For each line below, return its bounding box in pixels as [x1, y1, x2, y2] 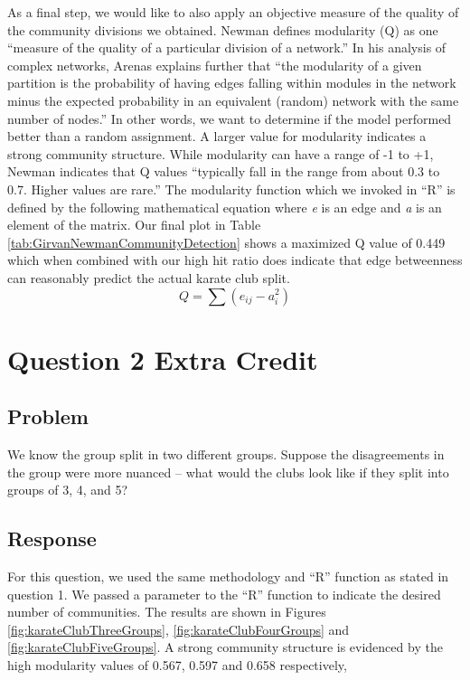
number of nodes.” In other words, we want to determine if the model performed [7, 109, 452, 127]
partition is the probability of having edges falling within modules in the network [7, 73, 456, 92]
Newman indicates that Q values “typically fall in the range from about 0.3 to [7, 162, 440, 181]
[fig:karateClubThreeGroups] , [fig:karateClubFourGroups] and [7, 619, 350, 638]
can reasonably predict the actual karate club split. [7, 268, 290, 287]
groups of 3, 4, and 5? [7, 480, 128, 499]
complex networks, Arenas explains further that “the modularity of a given [7, 55, 422, 74]
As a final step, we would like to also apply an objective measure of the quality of [7, 3, 459, 21]
